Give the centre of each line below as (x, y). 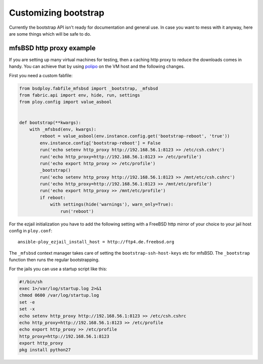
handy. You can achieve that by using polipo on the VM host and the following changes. (97, 66)
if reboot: (53, 197)
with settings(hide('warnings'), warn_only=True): (112, 204)
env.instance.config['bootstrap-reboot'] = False (100, 143)
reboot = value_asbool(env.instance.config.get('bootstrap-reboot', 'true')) (135, 136)
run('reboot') (77, 211)
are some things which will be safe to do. (50, 34)
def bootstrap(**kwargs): (50, 122)
